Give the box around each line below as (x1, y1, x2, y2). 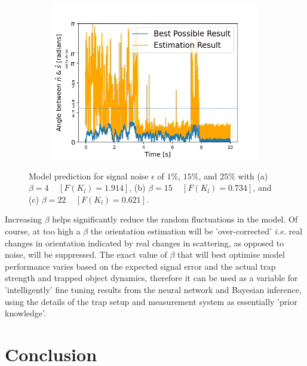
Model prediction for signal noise (29, 169, 149, 182)
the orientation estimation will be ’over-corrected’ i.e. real (90, 224, 303, 237)
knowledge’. (5, 307, 46, 319)
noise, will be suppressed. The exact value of (5, 248, 167, 261)
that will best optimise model (177, 248, 285, 261)
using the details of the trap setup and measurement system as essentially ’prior (5, 295, 297, 307)
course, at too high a (5, 224, 81, 237)
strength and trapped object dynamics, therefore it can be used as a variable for (5, 272, 298, 284)
